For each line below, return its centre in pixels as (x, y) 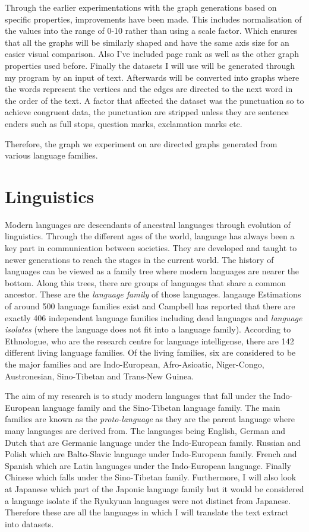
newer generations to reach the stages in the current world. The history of (139, 259)
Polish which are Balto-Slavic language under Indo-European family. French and (151, 454)
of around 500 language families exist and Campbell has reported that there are (150, 306)
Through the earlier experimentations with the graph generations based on (141, 7)
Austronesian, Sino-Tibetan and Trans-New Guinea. (100, 376)
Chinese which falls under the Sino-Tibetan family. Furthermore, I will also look (151, 477)
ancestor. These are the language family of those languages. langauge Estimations (153, 294)
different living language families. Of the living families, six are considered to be (150, 352)
